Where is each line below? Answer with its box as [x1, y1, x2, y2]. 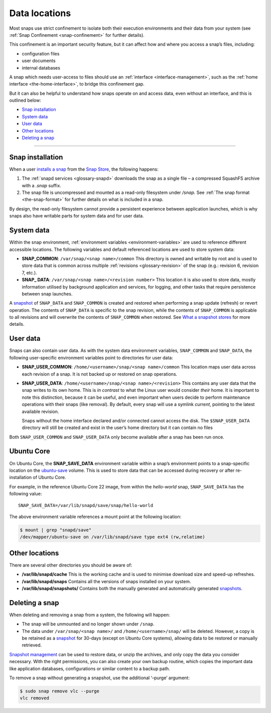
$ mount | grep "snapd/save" [20, 527, 92, 533]
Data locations [9, 8, 71, 19]
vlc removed [20, 695, 50, 701]
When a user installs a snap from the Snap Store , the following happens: [9, 166, 159, 172]
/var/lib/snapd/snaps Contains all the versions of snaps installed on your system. [22, 578, 191, 584]
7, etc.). [22, 269, 37, 275]
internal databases [22, 64, 60, 70]
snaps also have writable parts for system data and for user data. [9, 213, 144, 219]
